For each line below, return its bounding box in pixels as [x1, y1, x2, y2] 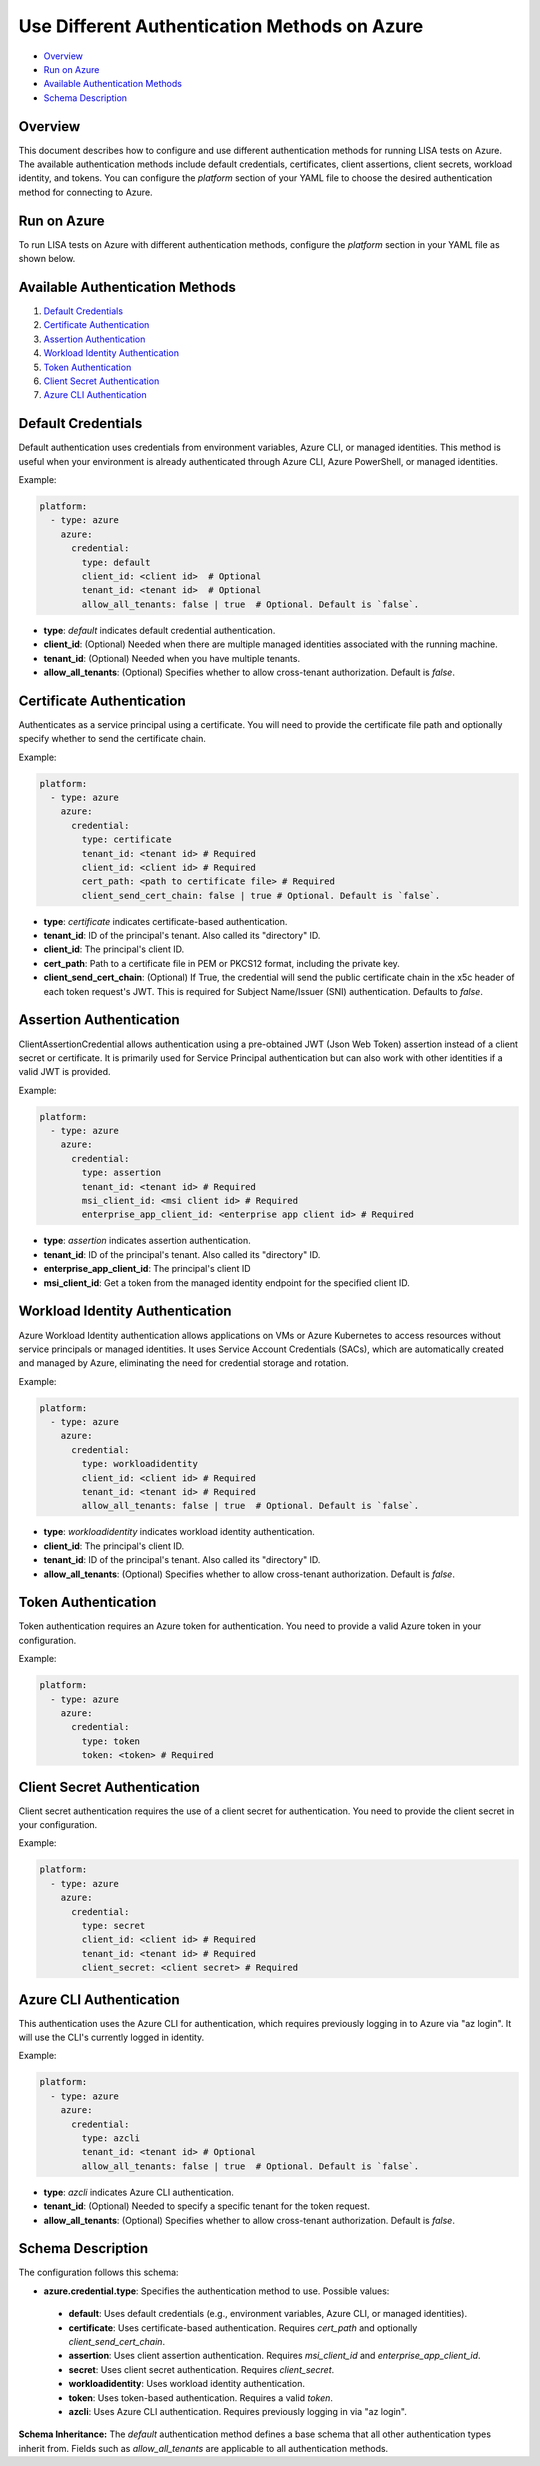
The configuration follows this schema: [18, 2266, 179, 2279]
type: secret [81, 1920, 146, 1931]
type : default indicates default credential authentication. [43, 624, 276, 636]
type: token [81, 1735, 140, 1747]
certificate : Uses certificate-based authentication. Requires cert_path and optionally [68, 2321, 418, 2334]
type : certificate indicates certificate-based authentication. [43, 915, 288, 927]
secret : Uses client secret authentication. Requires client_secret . [68, 2363, 335, 2375]
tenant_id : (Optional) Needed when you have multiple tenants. [43, 652, 300, 664]
